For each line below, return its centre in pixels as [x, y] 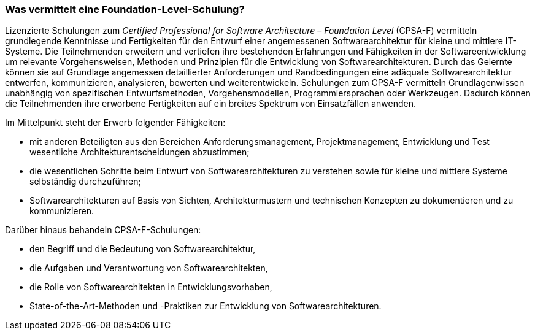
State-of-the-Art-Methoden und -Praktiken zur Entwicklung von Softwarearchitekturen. [206, 306]
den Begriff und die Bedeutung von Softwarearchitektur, [143, 249]
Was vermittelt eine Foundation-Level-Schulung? [125, 9]
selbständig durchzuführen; [85, 182]
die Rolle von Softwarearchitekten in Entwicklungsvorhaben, [151, 287]
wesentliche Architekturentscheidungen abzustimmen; [140, 152]
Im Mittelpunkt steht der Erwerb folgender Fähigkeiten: [115, 123]
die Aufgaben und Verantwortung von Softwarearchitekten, [149, 268]
